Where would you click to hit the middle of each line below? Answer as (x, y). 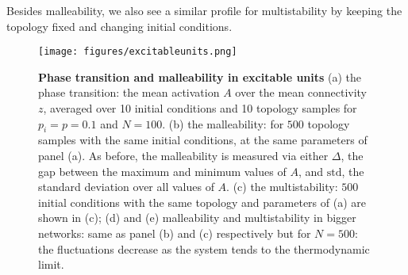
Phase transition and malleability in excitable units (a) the (200, 76)
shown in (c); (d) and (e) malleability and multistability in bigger (197, 218)
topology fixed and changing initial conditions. (119, 26)
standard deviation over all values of (126, 187)
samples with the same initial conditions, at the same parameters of (203, 140)
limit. (51, 264)
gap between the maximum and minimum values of (162, 171)
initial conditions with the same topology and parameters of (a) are (202, 202)
